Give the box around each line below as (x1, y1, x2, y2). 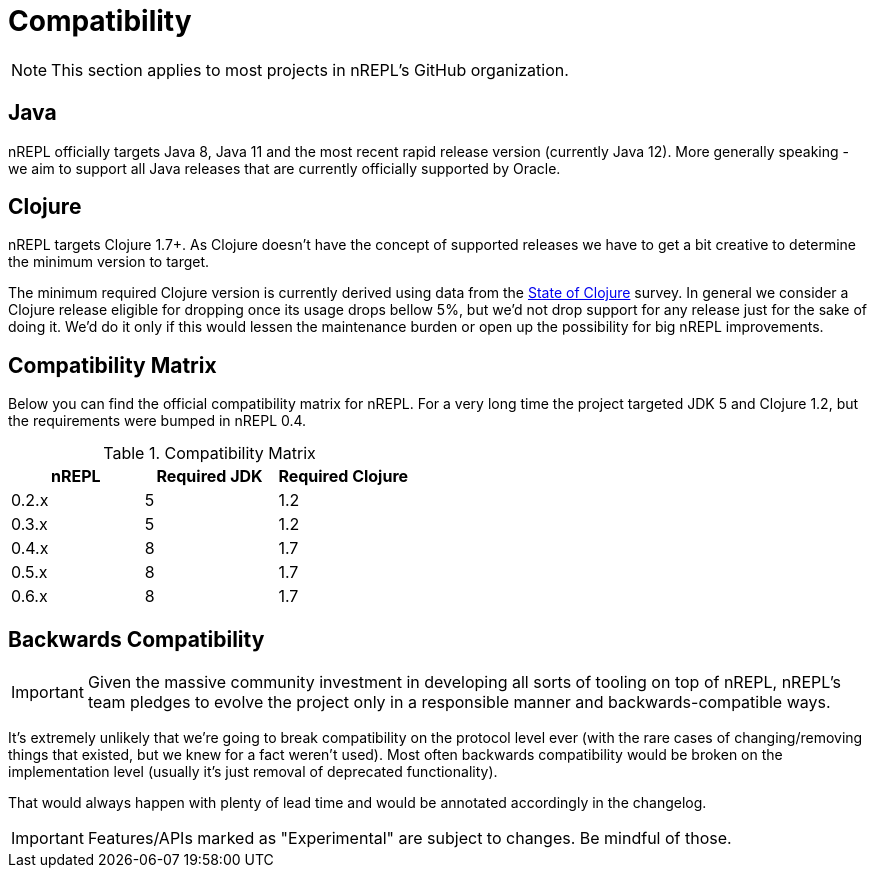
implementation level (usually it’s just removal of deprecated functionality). (8, 763, 498, 781)
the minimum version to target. (8, 253, 210, 271)
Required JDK (156, 466, 263, 487)
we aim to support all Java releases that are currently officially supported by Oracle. (8, 159, 561, 177)
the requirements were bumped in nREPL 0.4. (8, 412, 307, 430)
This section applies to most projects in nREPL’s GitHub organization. (51, 59, 569, 80)
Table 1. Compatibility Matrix (103, 443, 316, 464)
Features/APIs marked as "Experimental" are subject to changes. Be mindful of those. (87, 828, 732, 849)
